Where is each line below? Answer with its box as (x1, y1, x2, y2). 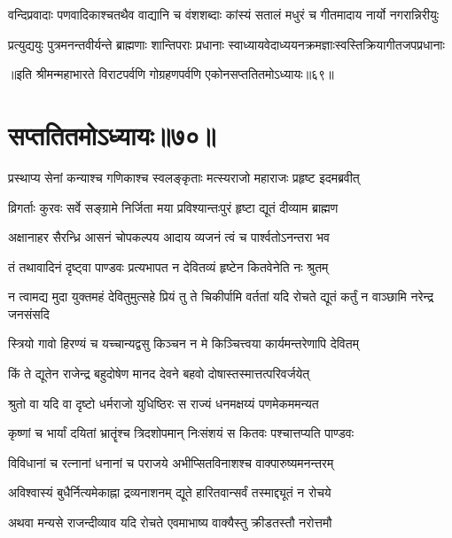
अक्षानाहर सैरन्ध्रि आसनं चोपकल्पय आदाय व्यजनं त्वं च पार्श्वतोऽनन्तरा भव (8, 228, 331, 246)
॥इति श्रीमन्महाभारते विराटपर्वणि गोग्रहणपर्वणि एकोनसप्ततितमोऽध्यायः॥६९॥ (8, 65, 334, 83)
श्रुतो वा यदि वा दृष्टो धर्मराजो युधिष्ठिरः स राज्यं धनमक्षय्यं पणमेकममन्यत (8, 394, 319, 412)
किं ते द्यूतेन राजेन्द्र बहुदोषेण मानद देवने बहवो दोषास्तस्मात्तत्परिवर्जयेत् (8, 364, 310, 383)
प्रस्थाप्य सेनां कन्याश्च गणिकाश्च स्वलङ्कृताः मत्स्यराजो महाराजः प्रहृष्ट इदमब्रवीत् (8, 168, 360, 186)
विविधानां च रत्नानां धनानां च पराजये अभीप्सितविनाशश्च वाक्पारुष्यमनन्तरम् (8, 453, 334, 472)
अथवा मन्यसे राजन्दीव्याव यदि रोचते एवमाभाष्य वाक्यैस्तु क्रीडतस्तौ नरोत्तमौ (8, 513, 332, 532)
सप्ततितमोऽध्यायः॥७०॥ (8, 116, 216, 152)
